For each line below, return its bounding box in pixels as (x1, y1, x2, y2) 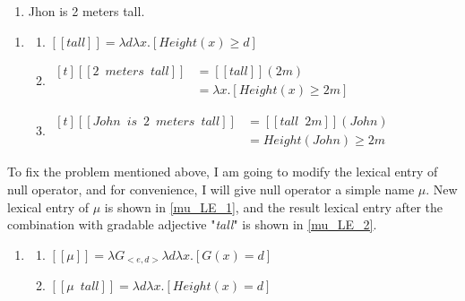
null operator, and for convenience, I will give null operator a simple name (7, 179, 415, 198)
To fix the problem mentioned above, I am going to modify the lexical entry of (7, 162, 438, 181)
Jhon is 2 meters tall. (28, 2, 145, 20)
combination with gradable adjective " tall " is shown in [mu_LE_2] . (7, 215, 377, 234)
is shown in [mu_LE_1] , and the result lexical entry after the (104, 197, 443, 216)
